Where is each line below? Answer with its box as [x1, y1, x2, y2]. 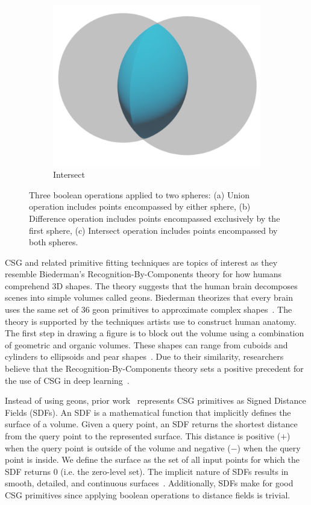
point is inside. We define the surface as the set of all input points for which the [5, 453, 300, 466]
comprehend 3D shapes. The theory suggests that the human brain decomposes [5, 279, 298, 292]
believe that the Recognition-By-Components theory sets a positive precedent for [5, 362, 304, 375]
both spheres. [29, 236, 78, 248]
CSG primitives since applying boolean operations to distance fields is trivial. [5, 488, 291, 501]
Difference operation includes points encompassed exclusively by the [29, 212, 280, 224]
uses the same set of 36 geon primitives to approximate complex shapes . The [5, 303, 292, 316]
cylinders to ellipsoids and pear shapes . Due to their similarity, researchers [5, 350, 284, 363]
